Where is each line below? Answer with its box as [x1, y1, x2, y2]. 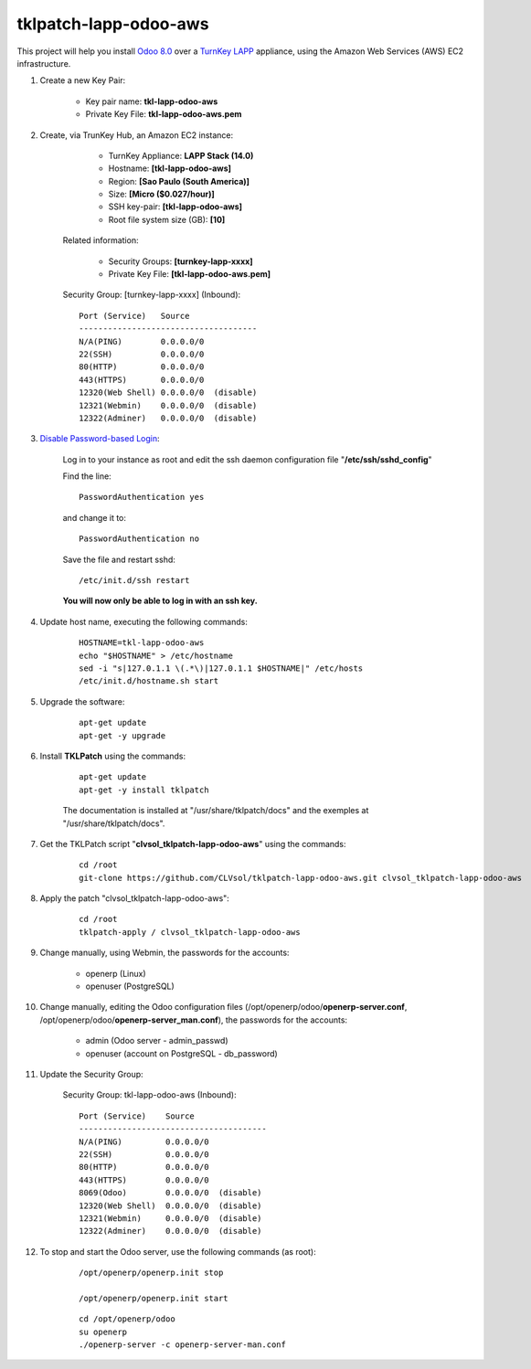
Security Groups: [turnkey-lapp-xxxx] [108, 256, 253, 267]
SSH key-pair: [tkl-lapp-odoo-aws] [108, 201, 242, 212]
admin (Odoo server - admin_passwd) [85, 1035, 228, 1046]
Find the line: [62, 471, 112, 482]
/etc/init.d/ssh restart [79, 576, 190, 586]
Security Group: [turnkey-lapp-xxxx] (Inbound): [62, 289, 241, 301]
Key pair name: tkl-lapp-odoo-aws [85, 96, 218, 107]
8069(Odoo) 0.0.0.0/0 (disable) [79, 1188, 262, 1198]
